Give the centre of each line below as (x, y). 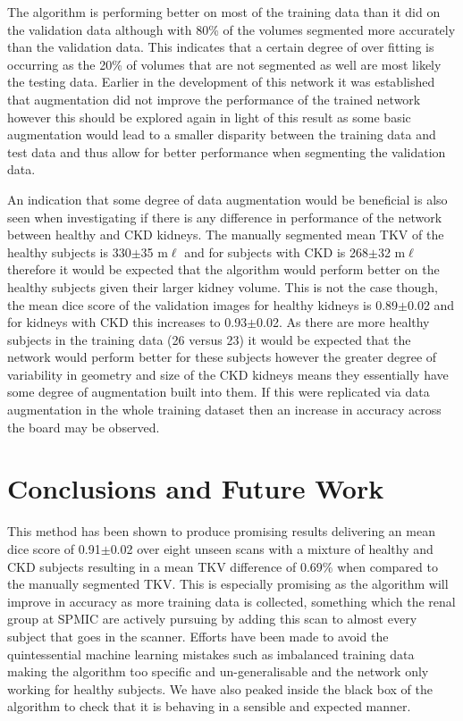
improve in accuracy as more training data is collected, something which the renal (231, 601)
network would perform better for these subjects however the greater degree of (222, 357)
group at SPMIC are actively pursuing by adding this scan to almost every (212, 619)
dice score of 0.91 (54, 548)
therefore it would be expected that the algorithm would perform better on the (223, 269)
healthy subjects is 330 (69, 252)
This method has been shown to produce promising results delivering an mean (221, 531)
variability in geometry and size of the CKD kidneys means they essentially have (228, 374)
